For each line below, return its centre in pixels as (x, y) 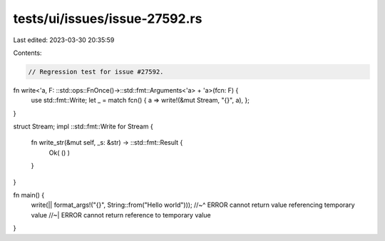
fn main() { (29, 195)
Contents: (27, 53)
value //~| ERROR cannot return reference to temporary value (121, 215)
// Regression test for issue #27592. (96, 72)
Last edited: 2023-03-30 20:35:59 (64, 40)
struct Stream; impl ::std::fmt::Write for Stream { (83, 127)
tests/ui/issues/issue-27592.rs (108, 19)
